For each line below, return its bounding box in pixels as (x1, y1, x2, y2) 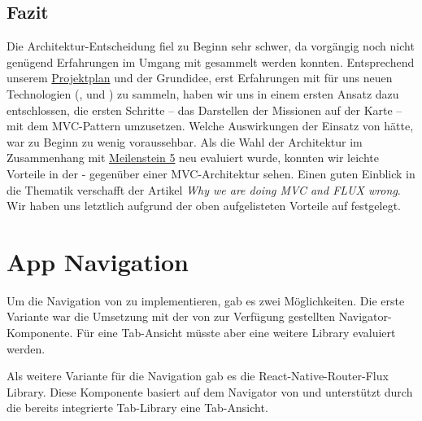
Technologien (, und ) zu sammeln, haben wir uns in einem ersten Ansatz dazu (7, 85, 399, 102)
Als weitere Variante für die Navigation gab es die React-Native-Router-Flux (7, 367, 389, 384)
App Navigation (7, 244, 189, 278)
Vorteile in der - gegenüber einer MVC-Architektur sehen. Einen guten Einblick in (7, 164, 415, 182)
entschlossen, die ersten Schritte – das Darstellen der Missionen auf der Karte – (7, 101, 402, 118)
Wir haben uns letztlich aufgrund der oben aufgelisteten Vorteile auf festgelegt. (7, 197, 401, 214)
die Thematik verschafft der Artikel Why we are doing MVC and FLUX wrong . (7, 181, 401, 198)
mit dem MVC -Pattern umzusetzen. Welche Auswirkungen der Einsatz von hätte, (7, 117, 414, 134)
